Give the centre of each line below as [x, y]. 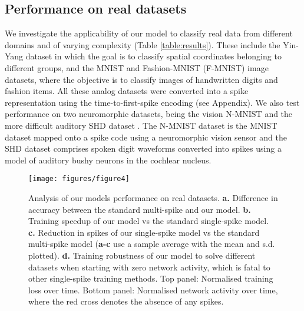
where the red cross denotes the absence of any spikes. [126, 301]
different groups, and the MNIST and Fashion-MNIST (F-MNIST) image [137, 67]
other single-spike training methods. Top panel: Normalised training [151, 278]
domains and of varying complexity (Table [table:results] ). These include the [143, 44]
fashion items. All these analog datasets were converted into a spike [127, 91]
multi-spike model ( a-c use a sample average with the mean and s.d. [152, 244]
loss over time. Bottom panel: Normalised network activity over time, [153, 290]
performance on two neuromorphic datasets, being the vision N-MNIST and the [149, 114]
